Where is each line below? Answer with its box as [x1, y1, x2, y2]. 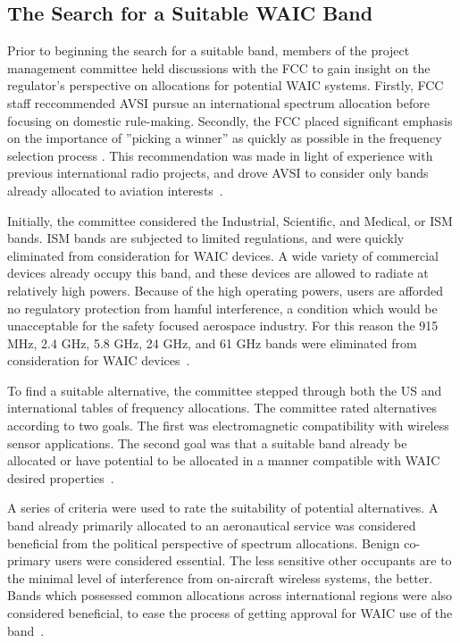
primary [7, 551, 51, 570]
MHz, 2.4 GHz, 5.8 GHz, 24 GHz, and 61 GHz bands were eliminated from [7, 333, 417, 352]
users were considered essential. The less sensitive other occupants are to [54, 551, 452, 570]
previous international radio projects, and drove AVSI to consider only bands [7, 163, 429, 182]
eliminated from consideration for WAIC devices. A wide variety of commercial [7, 246, 439, 264]
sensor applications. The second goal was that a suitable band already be [7, 433, 407, 452]
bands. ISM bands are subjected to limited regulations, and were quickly [7, 229, 405, 247]
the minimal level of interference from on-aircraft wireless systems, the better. [7, 568, 433, 587]
